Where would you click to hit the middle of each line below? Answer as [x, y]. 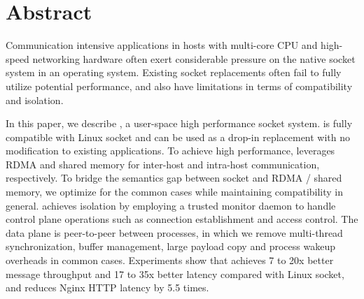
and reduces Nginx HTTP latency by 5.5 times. [107, 287]
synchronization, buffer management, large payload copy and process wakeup [170, 246]
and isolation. [35, 100]
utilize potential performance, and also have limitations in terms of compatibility [179, 86]
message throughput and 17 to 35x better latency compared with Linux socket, [175, 274]
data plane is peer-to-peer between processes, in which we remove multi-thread [174, 232]
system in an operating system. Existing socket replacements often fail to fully [174, 72]
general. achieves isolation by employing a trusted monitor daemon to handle [171, 205]
